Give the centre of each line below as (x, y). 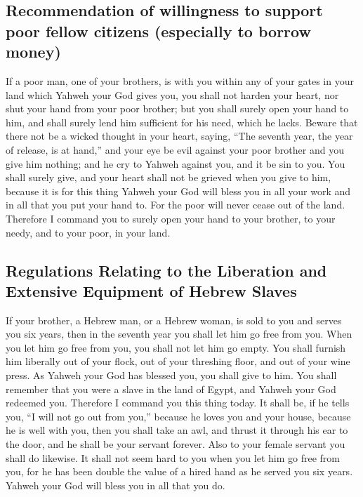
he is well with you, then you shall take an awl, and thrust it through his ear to (177, 430)
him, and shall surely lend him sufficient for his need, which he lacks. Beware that (182, 122)
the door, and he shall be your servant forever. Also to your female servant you (176, 444)
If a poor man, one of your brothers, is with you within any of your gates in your (180, 80)
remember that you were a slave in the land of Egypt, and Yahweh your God (171, 389)
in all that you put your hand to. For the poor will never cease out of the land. (176, 205)
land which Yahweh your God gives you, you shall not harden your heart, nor (172, 94)
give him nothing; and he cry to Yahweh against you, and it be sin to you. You (176, 163)
